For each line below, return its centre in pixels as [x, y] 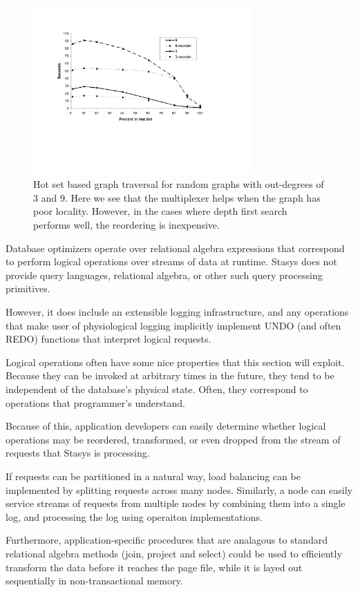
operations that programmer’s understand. [95, 402]
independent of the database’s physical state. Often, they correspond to [157, 389]
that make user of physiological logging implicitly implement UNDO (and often [173, 325]
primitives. [28, 288]
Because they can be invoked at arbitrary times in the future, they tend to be [170, 375]
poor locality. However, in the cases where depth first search [160, 211]
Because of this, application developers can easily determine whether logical [166, 426]
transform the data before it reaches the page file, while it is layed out [154, 567]
